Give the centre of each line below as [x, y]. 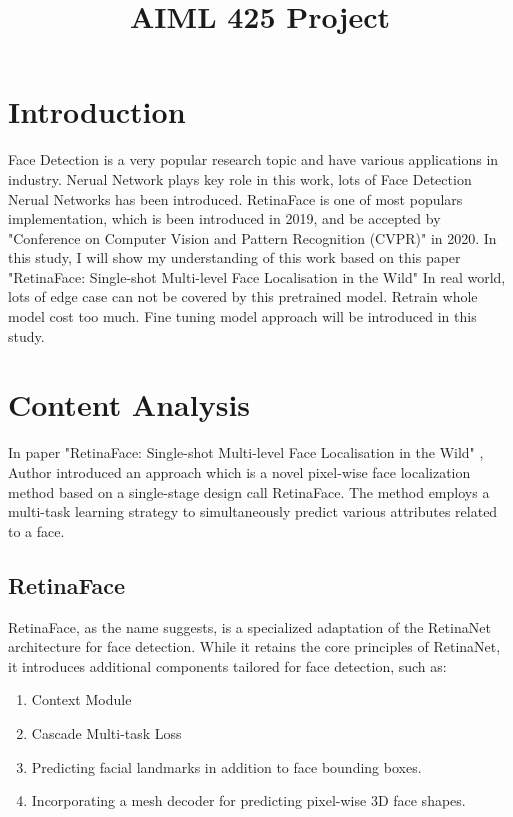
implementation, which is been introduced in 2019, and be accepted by [224, 218]
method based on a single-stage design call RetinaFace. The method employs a [249, 491]
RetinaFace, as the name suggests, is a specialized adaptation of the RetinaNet [249, 626]
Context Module [81, 699]
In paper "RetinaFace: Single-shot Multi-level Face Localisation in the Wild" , [246, 452]
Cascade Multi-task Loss [106, 732]
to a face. [36, 530]
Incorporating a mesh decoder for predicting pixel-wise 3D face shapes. [248, 800]
